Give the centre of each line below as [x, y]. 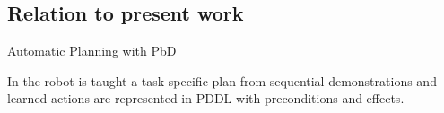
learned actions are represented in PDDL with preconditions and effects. [206, 98]
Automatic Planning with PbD [92, 51]
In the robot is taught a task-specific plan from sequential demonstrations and [222, 80]
